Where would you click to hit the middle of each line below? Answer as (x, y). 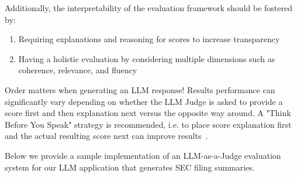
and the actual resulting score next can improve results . (106, 136)
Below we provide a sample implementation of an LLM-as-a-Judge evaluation (143, 155)
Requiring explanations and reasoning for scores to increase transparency (149, 39)
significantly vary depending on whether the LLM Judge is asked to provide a (144, 101)
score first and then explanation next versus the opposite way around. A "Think (148, 113)
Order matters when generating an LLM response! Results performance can (140, 89)
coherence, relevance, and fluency (78, 70)
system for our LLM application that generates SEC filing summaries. (130, 167)
